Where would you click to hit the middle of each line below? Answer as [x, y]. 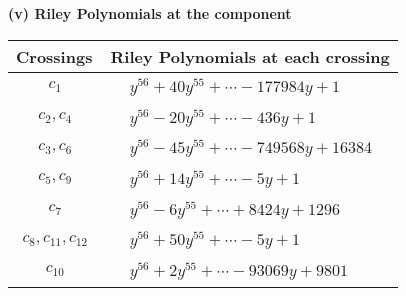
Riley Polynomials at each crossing [250, 56]
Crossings [54, 56]
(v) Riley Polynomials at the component [150, 13]
